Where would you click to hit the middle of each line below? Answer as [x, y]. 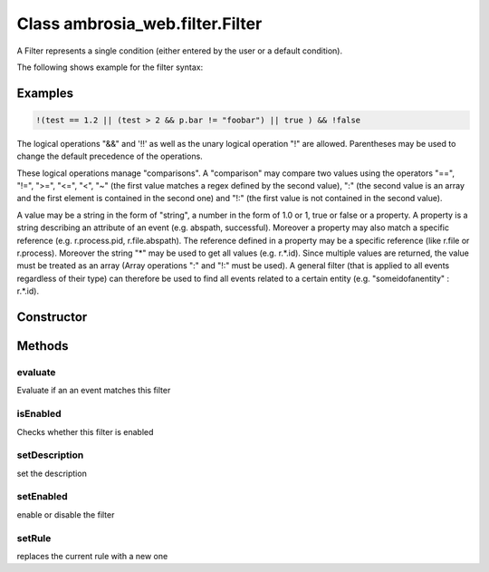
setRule [34, 538]
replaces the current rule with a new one [92, 556]
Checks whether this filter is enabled [85, 431]
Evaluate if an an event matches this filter [94, 391]
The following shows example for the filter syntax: [110, 67]
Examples [45, 93]
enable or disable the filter [66, 514]
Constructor [52, 317]
